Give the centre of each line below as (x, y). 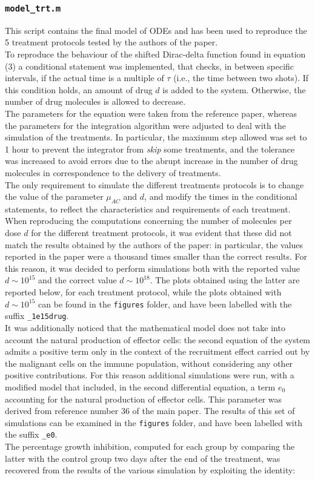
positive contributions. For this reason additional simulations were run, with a (150, 375)
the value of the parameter (54, 196)
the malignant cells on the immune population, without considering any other (149, 363)
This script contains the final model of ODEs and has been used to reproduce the (156, 30)
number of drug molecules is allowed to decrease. (95, 101)
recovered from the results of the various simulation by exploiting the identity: (150, 470)
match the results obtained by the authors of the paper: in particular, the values (154, 244)
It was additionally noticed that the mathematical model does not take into (145, 327)
